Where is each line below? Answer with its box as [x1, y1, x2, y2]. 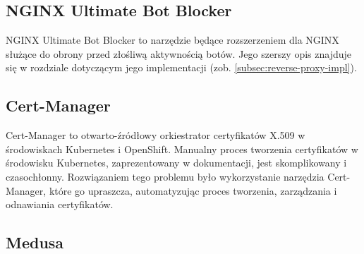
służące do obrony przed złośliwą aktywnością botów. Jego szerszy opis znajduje [6, 46, 352, 61]
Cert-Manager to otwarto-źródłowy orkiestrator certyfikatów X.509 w [6, 128, 305, 143]
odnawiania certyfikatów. [6, 197, 114, 212]
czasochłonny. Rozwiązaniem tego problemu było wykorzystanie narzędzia [6, 169, 324, 183]
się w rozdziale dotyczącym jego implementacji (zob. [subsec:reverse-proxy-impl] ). [6, 60, 357, 75]
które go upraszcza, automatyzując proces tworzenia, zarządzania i [49, 183, 337, 198]
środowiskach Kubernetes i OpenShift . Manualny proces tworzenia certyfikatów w [6, 141, 358, 156]
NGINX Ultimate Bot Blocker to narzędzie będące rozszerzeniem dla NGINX [6, 32, 339, 47]
